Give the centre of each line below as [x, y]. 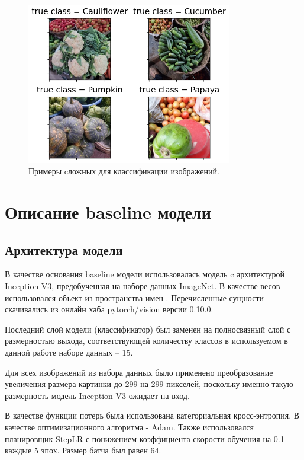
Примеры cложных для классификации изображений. [124, 171]
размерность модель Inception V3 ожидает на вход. [97, 395]
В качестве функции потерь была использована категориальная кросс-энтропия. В [152, 415]
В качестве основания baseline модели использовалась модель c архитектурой [145, 274]
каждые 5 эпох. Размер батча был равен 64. [83, 450]
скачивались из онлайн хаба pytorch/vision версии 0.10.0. [109, 309]
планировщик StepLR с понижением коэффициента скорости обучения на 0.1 [145, 438]
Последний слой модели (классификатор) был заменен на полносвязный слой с [148, 329]
